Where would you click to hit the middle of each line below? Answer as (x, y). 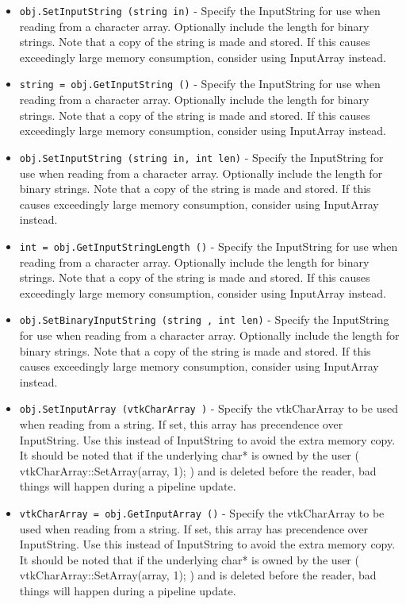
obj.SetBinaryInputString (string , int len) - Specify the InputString (204, 319)
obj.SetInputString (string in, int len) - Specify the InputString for (201, 157)
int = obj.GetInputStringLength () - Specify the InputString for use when (209, 246)
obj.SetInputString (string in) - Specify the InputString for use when (200, 10)
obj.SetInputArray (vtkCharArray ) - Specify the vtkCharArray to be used (209, 408)
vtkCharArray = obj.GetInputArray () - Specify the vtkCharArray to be (202, 513)
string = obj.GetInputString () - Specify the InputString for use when (200, 84)
